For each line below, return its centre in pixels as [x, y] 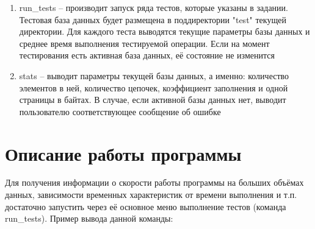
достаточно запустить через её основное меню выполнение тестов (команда [146, 206]
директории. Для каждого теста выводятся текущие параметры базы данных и [165, 31]
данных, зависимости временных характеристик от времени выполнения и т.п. [151, 195]
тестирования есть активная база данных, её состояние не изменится [147, 55]
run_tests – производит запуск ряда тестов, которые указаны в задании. [154, 7]
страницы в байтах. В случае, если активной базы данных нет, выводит [153, 100]
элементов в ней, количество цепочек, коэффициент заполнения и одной [154, 87]
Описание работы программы [123, 153]
